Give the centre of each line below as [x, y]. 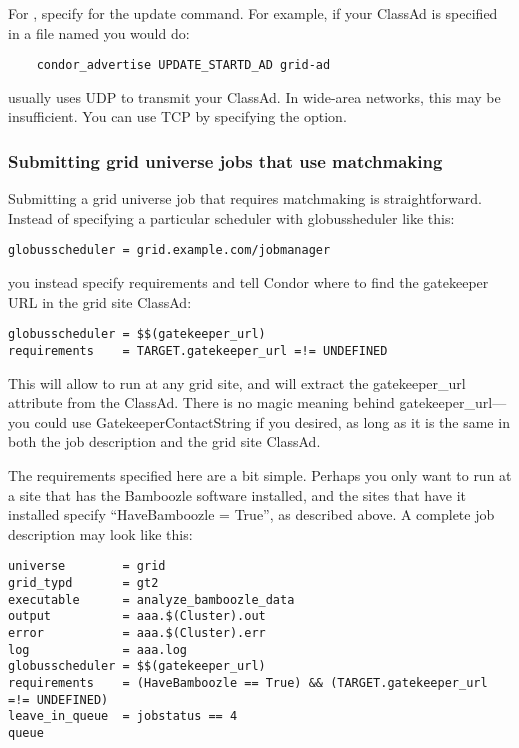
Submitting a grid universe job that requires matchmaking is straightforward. [245, 198]
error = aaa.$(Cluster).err [137, 632]
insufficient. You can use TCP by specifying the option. [177, 116]
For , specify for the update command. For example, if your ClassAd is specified [253, 13]
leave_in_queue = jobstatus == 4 [123, 716]
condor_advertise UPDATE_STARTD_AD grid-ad [183, 65]
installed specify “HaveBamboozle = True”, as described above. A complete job [251, 514]
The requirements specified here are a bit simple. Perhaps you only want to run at [260, 474]
